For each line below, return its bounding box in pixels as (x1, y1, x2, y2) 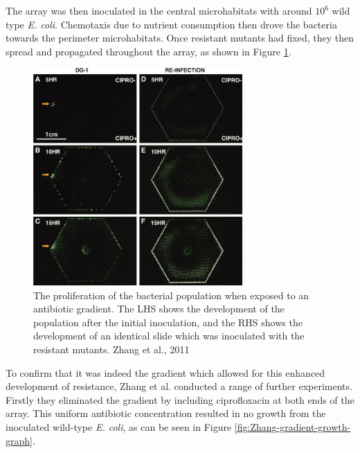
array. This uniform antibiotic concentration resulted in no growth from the (6, 406, 326, 420)
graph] (6, 433, 33, 447)
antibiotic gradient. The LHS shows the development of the (33, 301, 285, 316)
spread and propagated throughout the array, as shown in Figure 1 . (6, 44, 291, 58)
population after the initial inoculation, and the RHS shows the (33, 314, 303, 329)
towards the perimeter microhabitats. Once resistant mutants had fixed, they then (6, 30, 354, 45)
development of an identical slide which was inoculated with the (33, 328, 305, 343)
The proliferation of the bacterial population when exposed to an (33, 287, 309, 302)
